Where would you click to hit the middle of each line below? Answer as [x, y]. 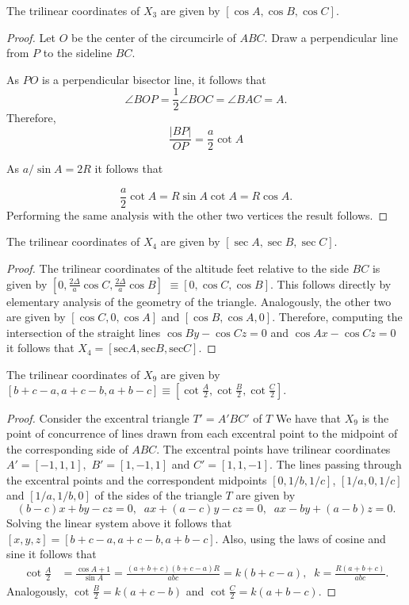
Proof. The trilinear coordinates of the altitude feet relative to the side [178, 268]
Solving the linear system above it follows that [119, 523]
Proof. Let [31, 37]
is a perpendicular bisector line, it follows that [154, 79]
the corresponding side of [67, 448]
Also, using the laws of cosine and [304, 538]
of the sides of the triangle [158, 495]
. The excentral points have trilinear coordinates [273, 448]
